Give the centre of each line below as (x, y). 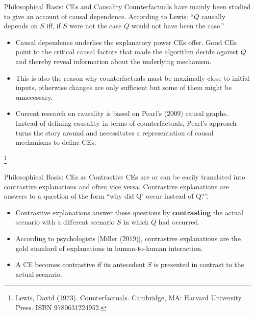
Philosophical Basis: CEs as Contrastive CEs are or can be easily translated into (125, 176)
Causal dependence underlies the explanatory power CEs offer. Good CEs (126, 42)
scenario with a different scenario (65, 222)
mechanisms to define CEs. (56, 142)
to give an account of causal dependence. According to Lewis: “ (99, 16)
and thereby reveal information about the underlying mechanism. (114, 61)
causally (213, 16)
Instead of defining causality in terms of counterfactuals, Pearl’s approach (126, 123)
